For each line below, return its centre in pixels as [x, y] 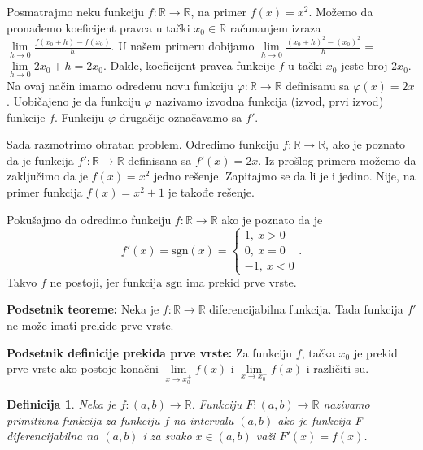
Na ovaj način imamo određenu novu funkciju [120, 85]
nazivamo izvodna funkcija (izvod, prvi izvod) [270, 101]
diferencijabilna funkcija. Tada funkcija [306, 309]
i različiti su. [338, 368]
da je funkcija [40, 160]
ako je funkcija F [320, 420]
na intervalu [204, 420]
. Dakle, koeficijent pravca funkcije [189, 65]
